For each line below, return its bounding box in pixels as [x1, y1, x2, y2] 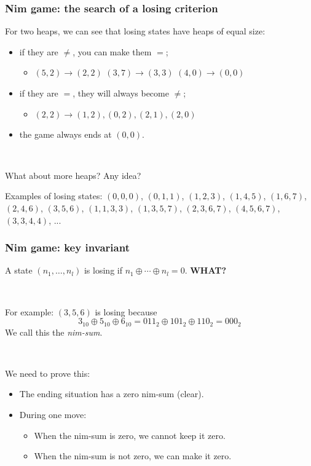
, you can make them [73, 45, 152, 58]
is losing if [84, 264, 122, 277]
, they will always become [73, 87, 169, 99]
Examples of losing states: [5, 189, 103, 202]
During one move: [19, 408, 87, 421]
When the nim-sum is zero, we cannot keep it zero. [34, 428, 226, 441]
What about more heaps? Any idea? [5, 168, 141, 181]
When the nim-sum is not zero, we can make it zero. [34, 449, 232, 462]
